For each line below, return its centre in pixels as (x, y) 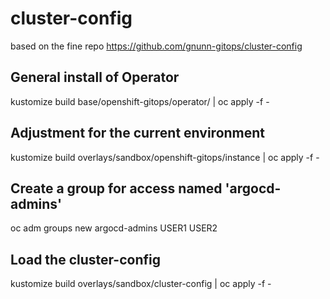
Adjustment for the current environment (138, 133)
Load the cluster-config (85, 259)
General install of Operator (95, 77)
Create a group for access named (116, 188)
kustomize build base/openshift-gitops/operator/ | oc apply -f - (140, 101)
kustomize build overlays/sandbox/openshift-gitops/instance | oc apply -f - (165, 157)
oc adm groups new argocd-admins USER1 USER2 (114, 228)
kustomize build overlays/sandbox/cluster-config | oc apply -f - (141, 284)
